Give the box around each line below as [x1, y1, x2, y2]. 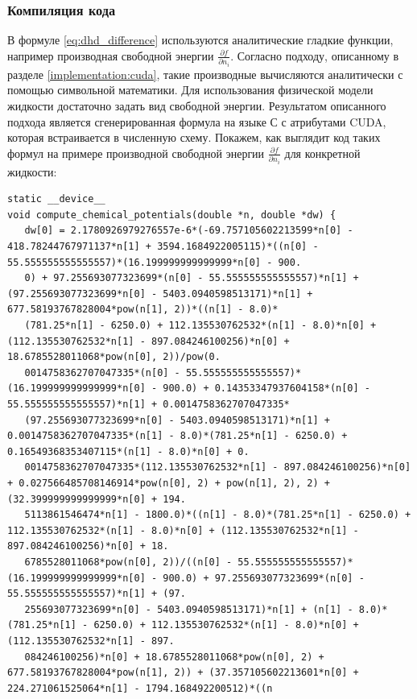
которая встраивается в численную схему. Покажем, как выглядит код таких [7, 129, 381, 146]
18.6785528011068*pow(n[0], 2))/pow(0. [7, 351, 221, 363]
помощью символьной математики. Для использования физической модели [7, 81, 374, 98]
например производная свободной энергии [7, 47, 214, 64]
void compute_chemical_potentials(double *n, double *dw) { [7, 209, 336, 221]
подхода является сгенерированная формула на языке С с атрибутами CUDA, [7, 113, 386, 130]
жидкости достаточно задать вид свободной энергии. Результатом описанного [7, 97, 386, 114]
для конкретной [284, 144, 361, 161]
